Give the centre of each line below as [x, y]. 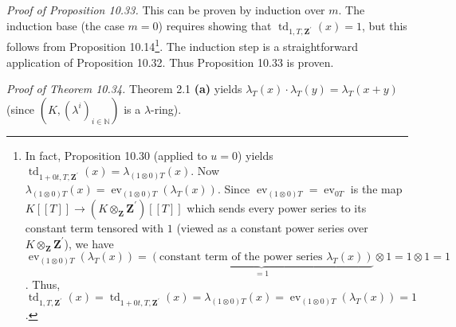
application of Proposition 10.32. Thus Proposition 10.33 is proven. [170, 62]
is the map [376, 189]
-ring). [166, 109]
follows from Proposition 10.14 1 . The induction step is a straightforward [183, 45]
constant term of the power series [241, 257]
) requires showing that [215, 25]
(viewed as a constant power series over [272, 227]
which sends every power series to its [277, 207]
